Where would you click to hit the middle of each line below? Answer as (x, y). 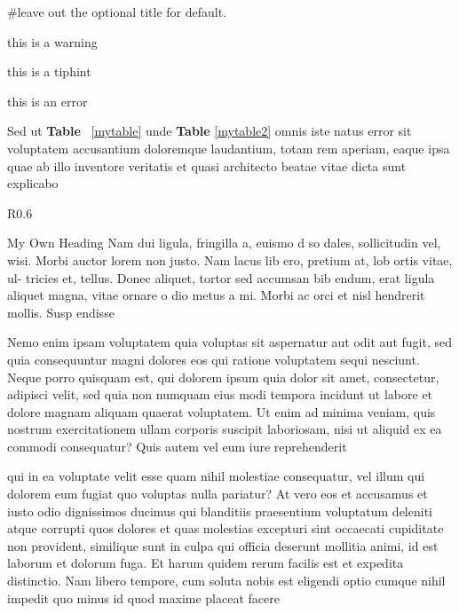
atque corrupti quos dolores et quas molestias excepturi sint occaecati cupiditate (226, 528)
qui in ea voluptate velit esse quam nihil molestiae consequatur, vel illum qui (216, 476)
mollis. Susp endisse (61, 312)
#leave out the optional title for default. (117, 12)
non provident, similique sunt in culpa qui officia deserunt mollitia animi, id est (223, 545)
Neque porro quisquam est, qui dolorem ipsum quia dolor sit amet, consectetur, (223, 377)
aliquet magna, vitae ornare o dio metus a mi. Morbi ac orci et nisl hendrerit (216, 295)
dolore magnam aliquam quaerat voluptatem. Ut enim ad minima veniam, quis (222, 411)
